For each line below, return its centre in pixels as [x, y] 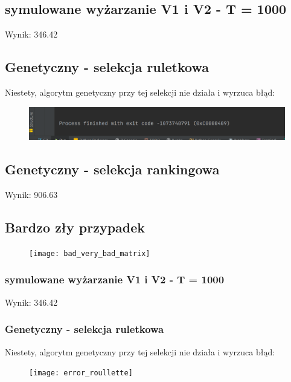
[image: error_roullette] [81, 373]
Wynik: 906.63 [31, 195]
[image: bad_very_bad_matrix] [90, 253]
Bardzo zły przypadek [75, 227]
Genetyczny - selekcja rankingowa [112, 169]
